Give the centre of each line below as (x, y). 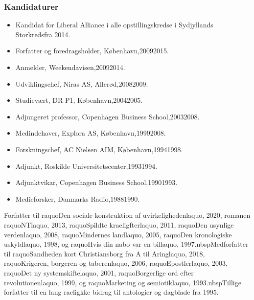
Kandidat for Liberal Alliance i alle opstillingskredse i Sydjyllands (114, 25)
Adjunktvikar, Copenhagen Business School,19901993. (96, 182)
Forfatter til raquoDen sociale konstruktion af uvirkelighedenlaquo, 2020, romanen (127, 215)
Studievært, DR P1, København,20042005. (79, 100)
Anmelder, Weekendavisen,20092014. (70, 67)
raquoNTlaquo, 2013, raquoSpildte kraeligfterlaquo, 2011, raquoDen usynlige (119, 224)
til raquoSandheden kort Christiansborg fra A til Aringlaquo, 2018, (104, 253)
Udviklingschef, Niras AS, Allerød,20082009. (82, 83)
